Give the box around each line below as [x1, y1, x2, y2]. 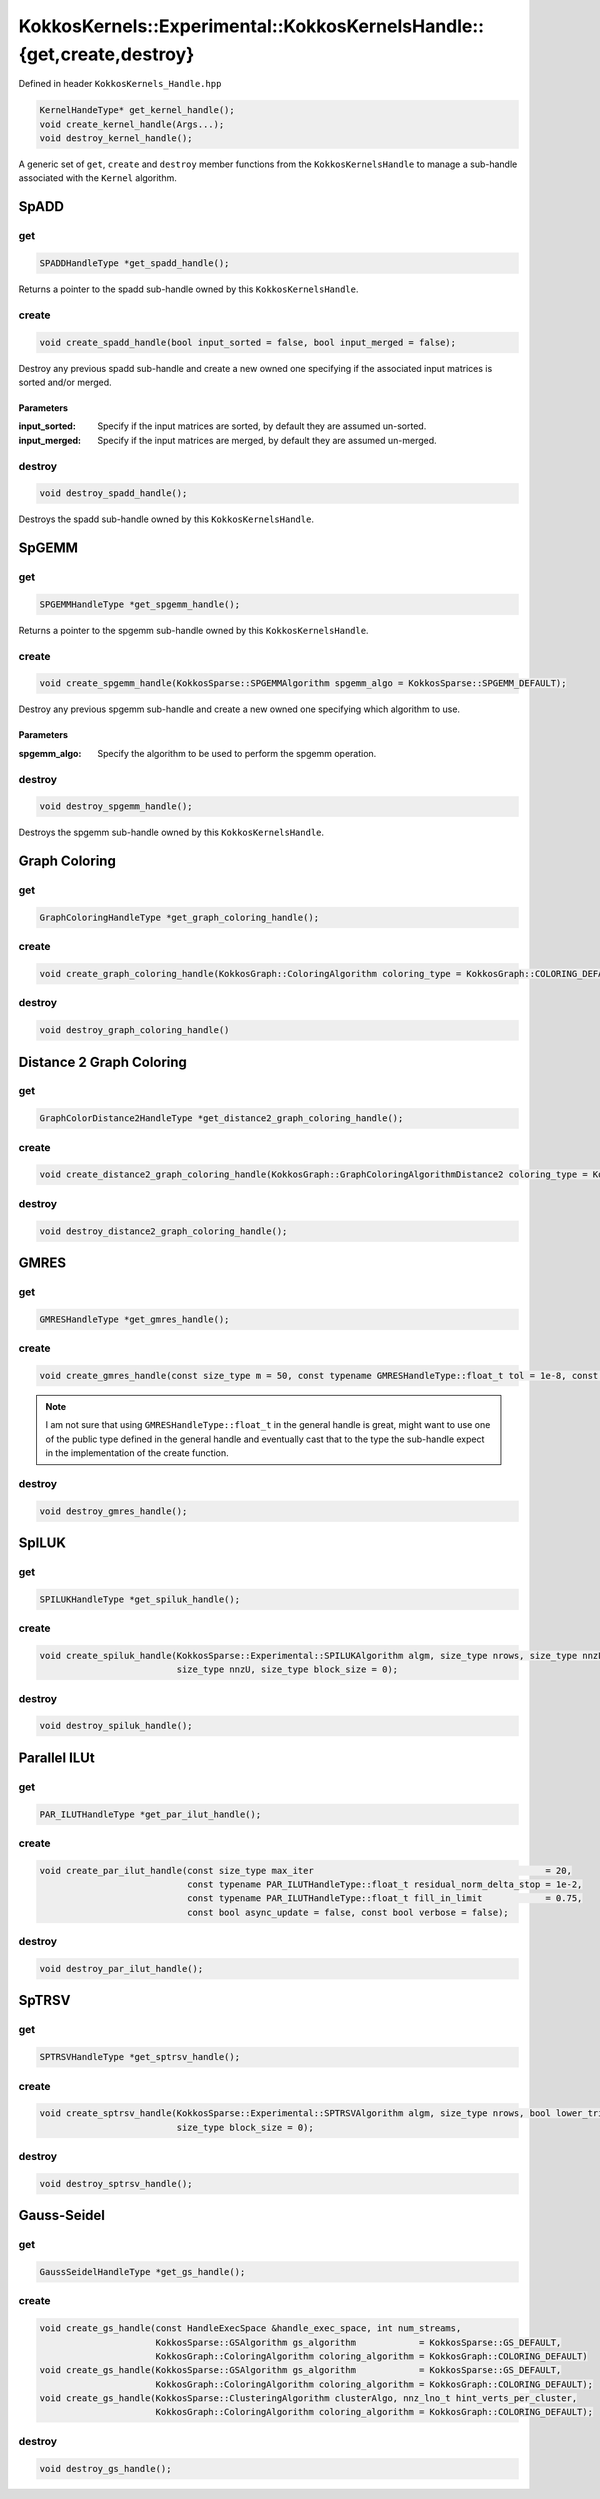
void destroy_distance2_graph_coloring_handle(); [39, 1225, 288, 1237]
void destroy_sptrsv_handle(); [39, 2178, 194, 2189]
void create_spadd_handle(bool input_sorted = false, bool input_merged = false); [39, 336, 457, 348]
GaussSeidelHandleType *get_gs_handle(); [39, 2266, 246, 2277]
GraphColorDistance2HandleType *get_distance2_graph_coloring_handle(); [39, 1113, 404, 1124]
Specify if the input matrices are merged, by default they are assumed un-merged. [97, 434, 437, 446]
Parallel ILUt [18, 1749, 95, 1766]
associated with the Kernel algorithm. [18, 172, 177, 184]
